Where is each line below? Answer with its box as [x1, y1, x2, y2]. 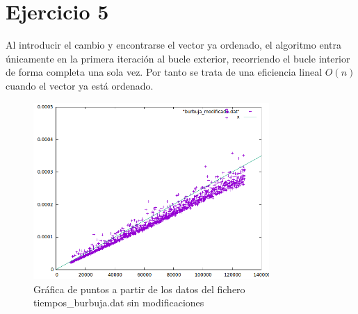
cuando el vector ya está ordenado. [6, 78, 154, 92]
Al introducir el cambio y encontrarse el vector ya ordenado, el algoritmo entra [6, 38, 341, 52]
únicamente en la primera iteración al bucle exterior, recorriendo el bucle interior [6, 51, 350, 65]
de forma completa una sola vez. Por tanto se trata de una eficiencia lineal [6, 65, 323, 79]
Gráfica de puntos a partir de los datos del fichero [33, 281, 245, 296]
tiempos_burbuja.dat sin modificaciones [33, 295, 204, 310]
